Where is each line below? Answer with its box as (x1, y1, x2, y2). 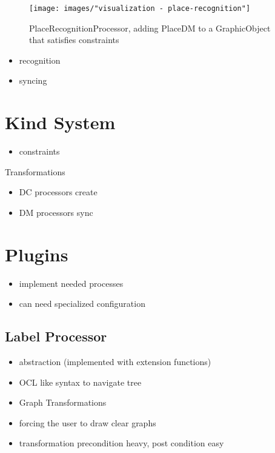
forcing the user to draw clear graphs (19, 416, 156, 429)
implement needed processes (19, 277, 124, 289)
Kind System (5, 110, 116, 135)
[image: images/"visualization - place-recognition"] (29, 4, 251, 13)
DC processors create (19, 186, 98, 198)
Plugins (5, 241, 68, 266)
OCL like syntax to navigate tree (19, 375, 142, 388)
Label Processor (5, 327, 107, 346)
